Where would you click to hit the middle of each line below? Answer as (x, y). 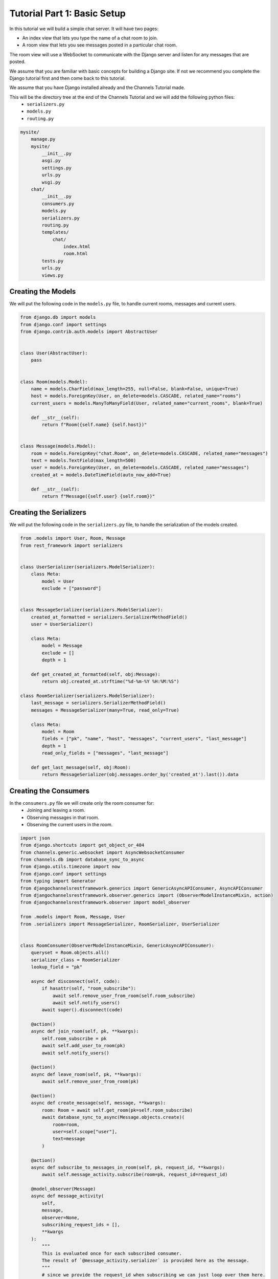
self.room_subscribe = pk (74, 1038)
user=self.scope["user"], (85, 1131)
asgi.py (51, 161)
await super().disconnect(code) (82, 1010)
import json (35, 838)
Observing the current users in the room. (70, 824)
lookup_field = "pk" (57, 967)
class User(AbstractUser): (54, 353)
